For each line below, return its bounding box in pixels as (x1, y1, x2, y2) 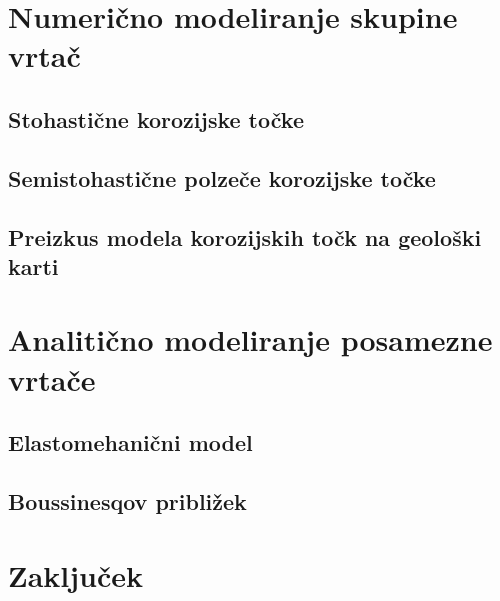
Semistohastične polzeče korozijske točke (8, 162, 436, 193)
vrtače (8, 358, 96, 399)
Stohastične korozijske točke (8, 103, 304, 134)
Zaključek (8, 554, 144, 595)
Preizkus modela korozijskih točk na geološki (8, 221, 482, 252)
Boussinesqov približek (8, 486, 247, 517)
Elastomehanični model (8, 427, 253, 458)
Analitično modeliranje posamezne (8, 319, 493, 360)
